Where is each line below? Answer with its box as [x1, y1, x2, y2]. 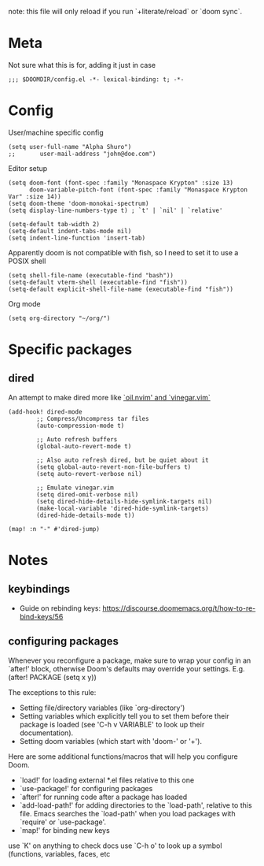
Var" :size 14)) [8, 192, 61, 200]
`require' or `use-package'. [19, 817, 107, 827]
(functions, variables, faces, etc [8, 849, 111, 858]
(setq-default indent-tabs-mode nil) [8, 227, 132, 235]
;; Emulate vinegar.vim [36, 484, 114, 492]
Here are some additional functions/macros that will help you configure [8, 752, 238, 761]
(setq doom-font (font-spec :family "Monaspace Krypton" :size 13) [8, 179, 234, 187]
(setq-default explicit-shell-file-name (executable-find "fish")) [8, 285, 234, 293]
